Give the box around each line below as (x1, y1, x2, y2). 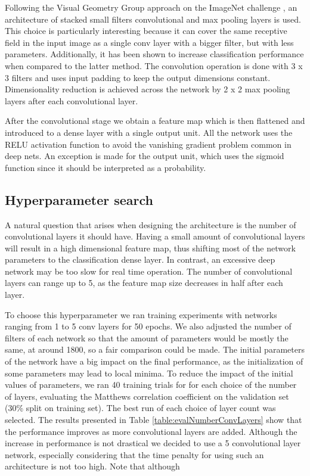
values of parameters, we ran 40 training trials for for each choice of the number (5, 378, 297, 391)
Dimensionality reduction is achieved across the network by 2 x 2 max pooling (5, 83, 290, 95)
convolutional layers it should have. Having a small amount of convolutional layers (5, 230, 305, 242)
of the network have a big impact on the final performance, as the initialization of (5, 355, 303, 368)
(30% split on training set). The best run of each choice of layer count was (5, 402, 276, 414)
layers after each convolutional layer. (5, 94, 138, 107)
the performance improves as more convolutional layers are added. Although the (5, 425, 297, 437)
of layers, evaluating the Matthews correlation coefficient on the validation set (5, 390, 289, 402)
